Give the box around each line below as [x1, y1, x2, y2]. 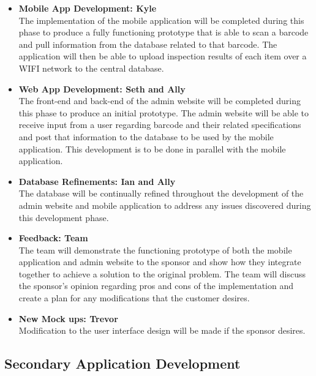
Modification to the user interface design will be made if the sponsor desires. [18, 324, 306, 337]
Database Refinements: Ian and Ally [18, 175, 176, 187]
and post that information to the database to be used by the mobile [18, 130, 274, 143]
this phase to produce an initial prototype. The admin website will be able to [18, 106, 309, 119]
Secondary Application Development [4, 354, 241, 373]
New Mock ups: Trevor [18, 312, 118, 325]
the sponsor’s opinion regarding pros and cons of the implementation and [18, 279, 293, 292]
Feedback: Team [18, 231, 88, 244]
